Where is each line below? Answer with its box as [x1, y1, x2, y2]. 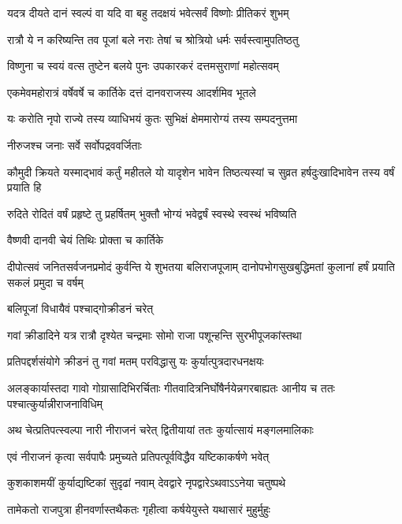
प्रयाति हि [7, 179, 42, 195]
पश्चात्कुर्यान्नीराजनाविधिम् [7, 395, 103, 411]
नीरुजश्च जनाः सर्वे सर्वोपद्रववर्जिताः [7, 136, 142, 153]
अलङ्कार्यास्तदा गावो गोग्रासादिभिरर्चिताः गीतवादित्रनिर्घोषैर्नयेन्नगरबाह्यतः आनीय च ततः [7, 379, 335, 396]
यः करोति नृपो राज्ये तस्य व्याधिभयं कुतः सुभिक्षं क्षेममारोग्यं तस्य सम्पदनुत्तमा [7, 110, 298, 127]
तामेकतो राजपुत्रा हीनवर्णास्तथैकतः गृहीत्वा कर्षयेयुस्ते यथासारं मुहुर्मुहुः [7, 500, 270, 517]
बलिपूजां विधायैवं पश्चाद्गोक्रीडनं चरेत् [7, 300, 154, 317]
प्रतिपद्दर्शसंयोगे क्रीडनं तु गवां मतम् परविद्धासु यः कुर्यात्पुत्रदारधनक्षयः [7, 353, 264, 370]
